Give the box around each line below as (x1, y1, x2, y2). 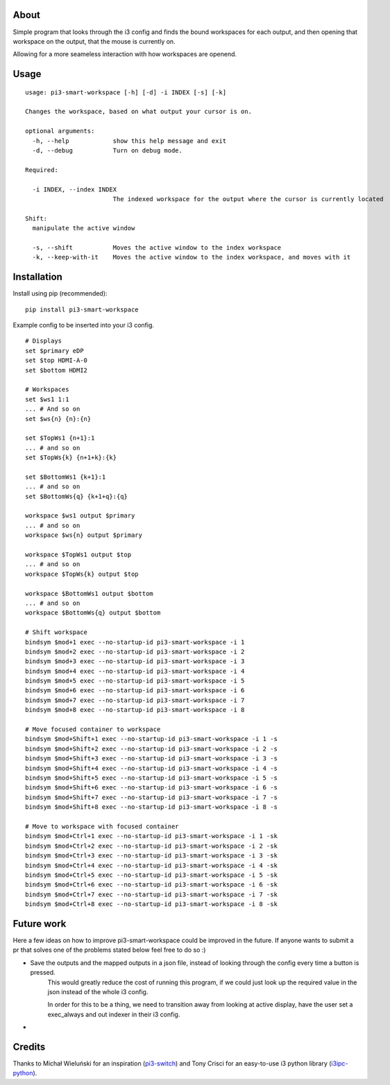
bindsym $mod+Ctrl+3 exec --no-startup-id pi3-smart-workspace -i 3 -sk (25, 852, 278, 860)
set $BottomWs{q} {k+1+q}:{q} (25, 493, 128, 500)
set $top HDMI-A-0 (25, 357, 88, 364)
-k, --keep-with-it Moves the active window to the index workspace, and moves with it (32, 253, 351, 262)
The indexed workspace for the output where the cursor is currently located (112, 195, 384, 203)
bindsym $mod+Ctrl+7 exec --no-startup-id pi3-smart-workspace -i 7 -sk (25, 890, 278, 898)
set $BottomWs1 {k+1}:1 (25, 472, 106, 481)
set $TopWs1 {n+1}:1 (25, 434, 95, 442)
